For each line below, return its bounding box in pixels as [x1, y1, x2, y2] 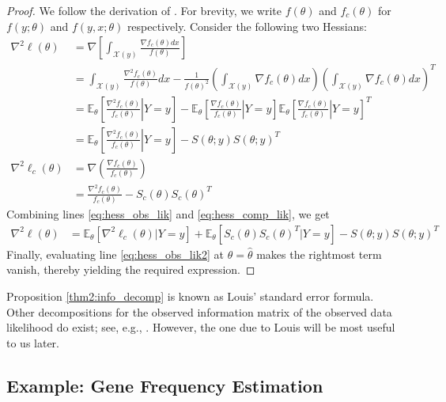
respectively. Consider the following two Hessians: [127, 17, 367, 34]
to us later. [6, 334, 60, 351]
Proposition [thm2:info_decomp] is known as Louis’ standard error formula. [6, 287, 374, 304]
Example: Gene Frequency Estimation [6, 373, 323, 397]
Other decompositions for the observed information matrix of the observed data [6, 303, 392, 320]
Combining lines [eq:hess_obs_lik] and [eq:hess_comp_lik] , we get [6, 206, 330, 222]
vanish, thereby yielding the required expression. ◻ [6, 261, 255, 278]
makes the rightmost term [256, 245, 382, 262]
